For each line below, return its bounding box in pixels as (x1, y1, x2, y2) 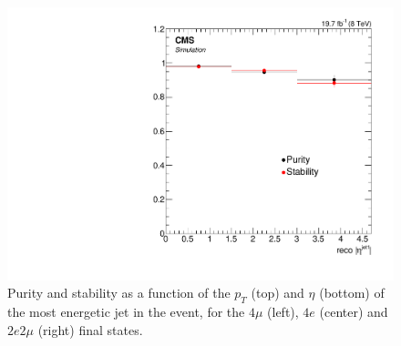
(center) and (319, 302, 388, 321)
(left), (267, 302, 299, 321)
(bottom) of (319, 283, 385, 302)
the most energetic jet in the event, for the (7, 302, 245, 321)
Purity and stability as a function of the (7, 283, 231, 302)
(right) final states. (37, 320, 143, 339)
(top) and (251, 283, 304, 302)
